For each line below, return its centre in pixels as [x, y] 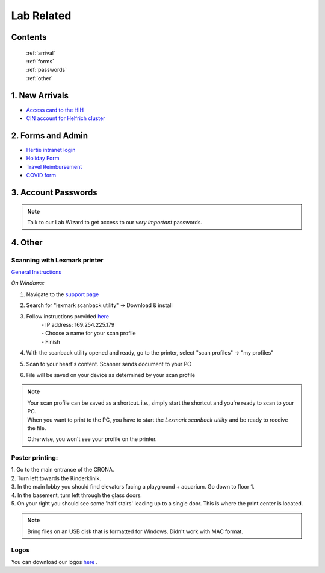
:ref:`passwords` [47, 70]
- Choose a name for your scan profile [89, 333]
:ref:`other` [40, 78]
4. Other [27, 242]
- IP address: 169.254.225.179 [78, 325]
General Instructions [36, 272]
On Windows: [28, 283]
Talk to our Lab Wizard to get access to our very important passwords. [115, 222]
